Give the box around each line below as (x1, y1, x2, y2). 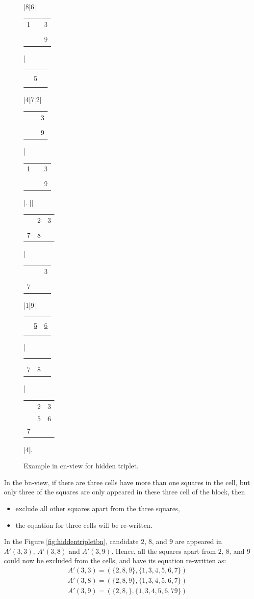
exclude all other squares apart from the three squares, (15, 503, 180, 513)
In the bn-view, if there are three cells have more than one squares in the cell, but (4, 477, 250, 487)
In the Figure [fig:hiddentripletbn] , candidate (4, 536, 139, 546)
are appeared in (175, 536, 222, 546)
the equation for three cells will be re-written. (15, 519, 152, 530)
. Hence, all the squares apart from (111, 545, 216, 556)
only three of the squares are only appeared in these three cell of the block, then (4, 487, 245, 497)
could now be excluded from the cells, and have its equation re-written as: (4, 555, 226, 566)
